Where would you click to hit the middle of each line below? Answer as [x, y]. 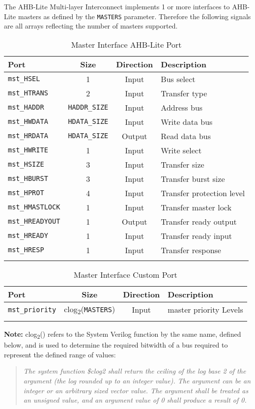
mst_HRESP [26, 250]
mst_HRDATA [28, 136]
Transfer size [183, 164]
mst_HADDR [26, 107]
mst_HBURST [28, 179]
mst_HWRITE [28, 150]
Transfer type [184, 93]
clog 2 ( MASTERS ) [90, 310]
